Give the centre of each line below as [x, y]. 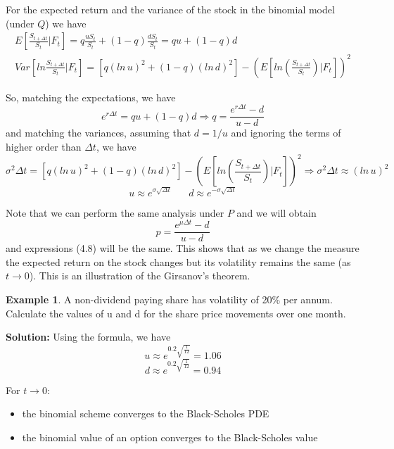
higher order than [44, 147]
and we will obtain [277, 212]
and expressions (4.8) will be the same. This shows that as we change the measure [183, 248]
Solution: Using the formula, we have [88, 337]
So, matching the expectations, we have [91, 97]
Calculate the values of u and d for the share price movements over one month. [176, 313]
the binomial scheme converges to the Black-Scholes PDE [146, 413]
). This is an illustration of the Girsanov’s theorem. [140, 276]
